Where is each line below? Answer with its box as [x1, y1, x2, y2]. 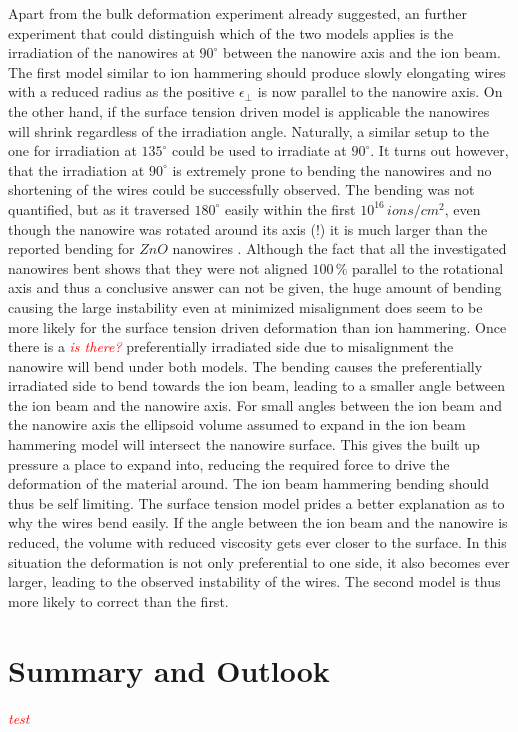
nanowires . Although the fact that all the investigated [172, 238, 507, 259]
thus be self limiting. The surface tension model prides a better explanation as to [8, 492, 505, 513]
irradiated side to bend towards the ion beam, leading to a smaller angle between [8, 375, 505, 396]
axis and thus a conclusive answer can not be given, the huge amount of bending [8, 277, 502, 298]
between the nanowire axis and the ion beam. [223, 42, 501, 63]
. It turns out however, [370, 140, 509, 161]
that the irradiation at [8, 159, 145, 180]
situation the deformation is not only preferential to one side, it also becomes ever [8, 551, 510, 572]
